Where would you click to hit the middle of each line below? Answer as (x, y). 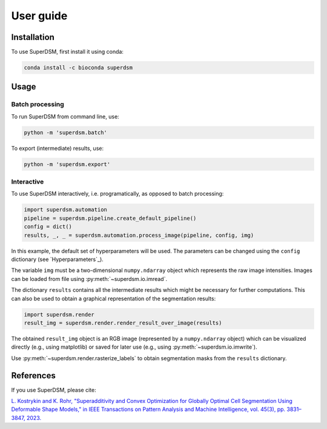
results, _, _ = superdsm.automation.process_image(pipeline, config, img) (139, 235)
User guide (39, 16)
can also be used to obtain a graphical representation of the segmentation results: (114, 298)
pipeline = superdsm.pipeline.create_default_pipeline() (110, 218)
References (33, 376)
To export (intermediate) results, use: (58, 148)
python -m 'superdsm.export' (67, 164)
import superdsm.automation (65, 210)
